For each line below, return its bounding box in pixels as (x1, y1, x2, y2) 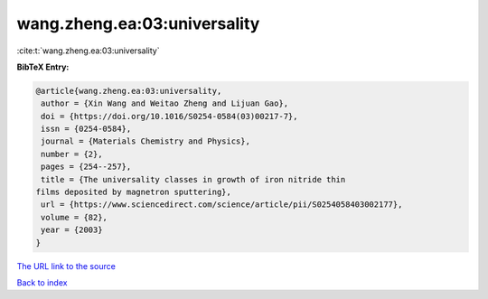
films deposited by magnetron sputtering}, (35, 187, 232, 198)
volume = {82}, (41, 212, 108, 222)
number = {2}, (41, 149, 103, 159)
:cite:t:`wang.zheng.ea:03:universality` (16, 45, 160, 56)
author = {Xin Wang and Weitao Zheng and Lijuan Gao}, (41, 98, 289, 108)
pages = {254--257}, (41, 162, 132, 172)
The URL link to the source (16, 260, 117, 271)
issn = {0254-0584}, (41, 124, 132, 135)
